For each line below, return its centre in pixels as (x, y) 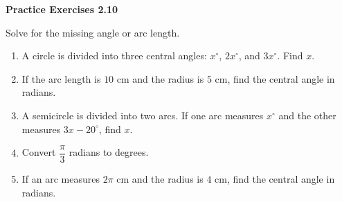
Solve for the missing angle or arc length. (93, 32)
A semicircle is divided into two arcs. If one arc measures (143, 115)
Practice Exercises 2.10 (62, 9)
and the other (307, 115)
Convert (39, 152)
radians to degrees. (109, 152)
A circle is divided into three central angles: (114, 55)
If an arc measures (61, 179)
